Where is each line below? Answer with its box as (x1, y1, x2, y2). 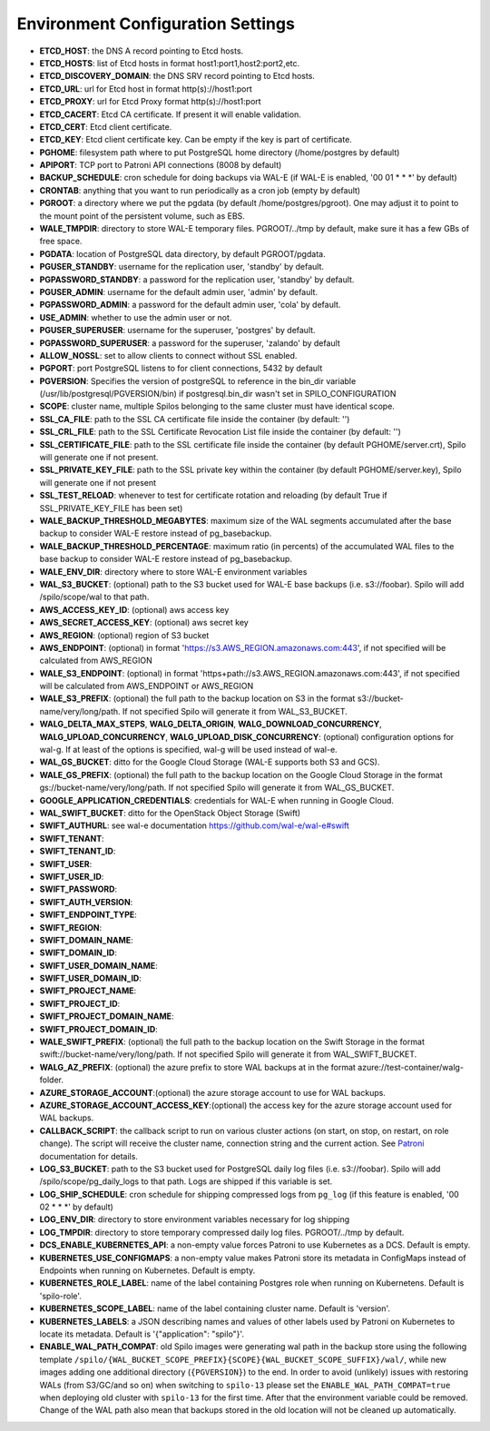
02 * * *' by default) (39, 1201, 113, 1212)
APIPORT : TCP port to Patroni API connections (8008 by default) (39, 160, 282, 171)
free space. (39, 236, 83, 247)
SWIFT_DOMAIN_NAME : (39, 934, 133, 945)
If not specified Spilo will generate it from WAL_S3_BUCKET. (122, 706, 348, 716)
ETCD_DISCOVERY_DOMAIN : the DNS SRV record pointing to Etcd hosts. (39, 71, 315, 82)
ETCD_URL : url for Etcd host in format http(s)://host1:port (39, 83, 253, 94)
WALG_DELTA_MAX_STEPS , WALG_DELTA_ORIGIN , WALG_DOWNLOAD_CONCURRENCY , (39, 718, 383, 730)
